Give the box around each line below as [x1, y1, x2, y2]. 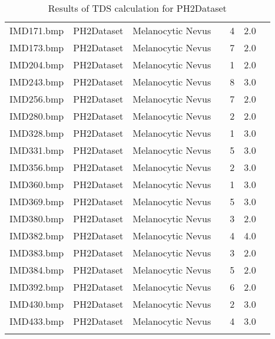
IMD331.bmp [9, 143, 64, 157]
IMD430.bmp [9, 297, 64, 311]
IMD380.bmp [9, 212, 64, 225]
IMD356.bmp [9, 160, 64, 174]
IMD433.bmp [9, 314, 64, 328]
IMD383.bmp [9, 246, 64, 259]
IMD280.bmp [9, 109, 64, 123]
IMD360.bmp [9, 177, 64, 191]
